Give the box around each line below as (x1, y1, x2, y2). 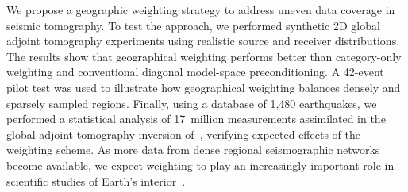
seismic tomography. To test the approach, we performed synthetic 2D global (6, 17, 380, 33)
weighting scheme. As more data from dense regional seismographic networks (6, 141, 380, 158)
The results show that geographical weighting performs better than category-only (6, 48, 402, 64)
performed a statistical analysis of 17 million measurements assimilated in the (6, 110, 386, 127)
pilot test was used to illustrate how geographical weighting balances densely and (6, 79, 401, 95)
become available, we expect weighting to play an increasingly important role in (6, 156, 395, 173)
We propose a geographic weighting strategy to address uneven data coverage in (6, 2, 395, 17)
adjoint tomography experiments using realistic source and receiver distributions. (6, 33, 400, 49)
